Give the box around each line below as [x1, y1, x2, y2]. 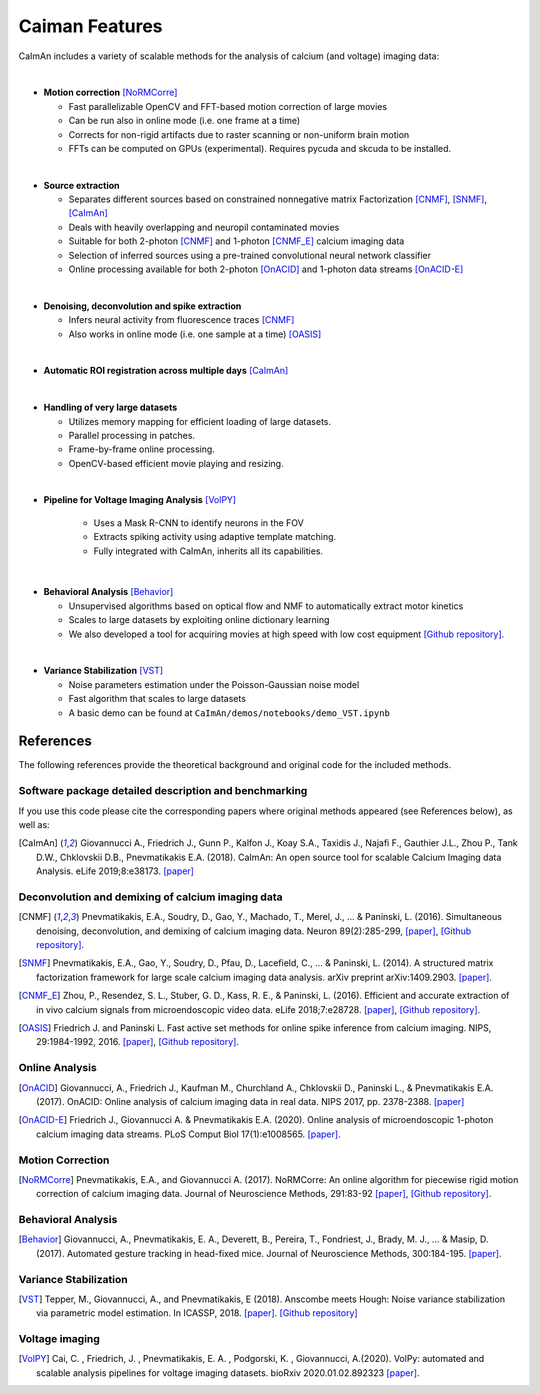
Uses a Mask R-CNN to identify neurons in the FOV [93, 516, 304, 529]
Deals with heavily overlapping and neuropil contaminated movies [68, 221, 340, 233]
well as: [18, 819, 50, 830]
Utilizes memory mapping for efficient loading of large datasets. [68, 415, 332, 427]
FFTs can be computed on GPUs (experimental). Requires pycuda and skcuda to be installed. [68, 142, 452, 154]
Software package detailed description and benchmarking [18, 784, 308, 798]
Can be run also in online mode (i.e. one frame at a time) [68, 115, 301, 127]
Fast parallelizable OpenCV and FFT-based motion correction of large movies [68, 100, 388, 112]
